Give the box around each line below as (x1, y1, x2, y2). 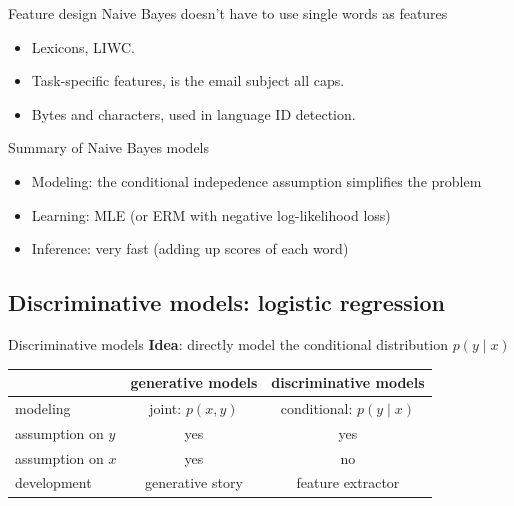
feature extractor (296, 472, 400, 493)
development (15, 472, 92, 493)
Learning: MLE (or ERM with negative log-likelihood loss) (31, 204, 391, 225)
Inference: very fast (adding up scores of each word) (31, 238, 349, 259)
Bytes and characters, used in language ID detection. (31, 103, 356, 124)
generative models (130, 372, 258, 393)
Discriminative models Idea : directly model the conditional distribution (8, 333, 448, 354)
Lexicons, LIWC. (31, 36, 135, 57)
